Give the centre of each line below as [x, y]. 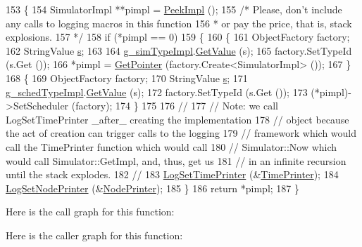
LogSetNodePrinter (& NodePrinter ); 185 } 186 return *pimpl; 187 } [153, 188]
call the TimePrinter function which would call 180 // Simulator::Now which [171, 146]
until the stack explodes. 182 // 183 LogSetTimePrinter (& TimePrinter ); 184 [172, 174]
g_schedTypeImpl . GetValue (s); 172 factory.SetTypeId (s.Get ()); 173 [157, 92]
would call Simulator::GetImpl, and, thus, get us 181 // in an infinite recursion [176, 160]
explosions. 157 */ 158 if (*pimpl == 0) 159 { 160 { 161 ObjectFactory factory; [178, 37]
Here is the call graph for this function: [90, 212]
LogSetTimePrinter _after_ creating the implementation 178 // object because [177, 119]
